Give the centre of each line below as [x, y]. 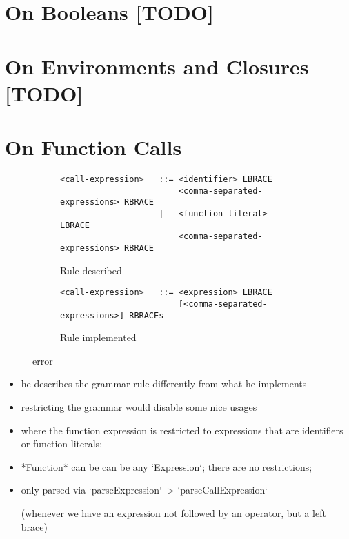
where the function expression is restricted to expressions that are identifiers [182, 430]
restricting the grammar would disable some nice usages [139, 407]
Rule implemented [98, 337]
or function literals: [62, 444]
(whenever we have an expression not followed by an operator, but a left [173, 512]
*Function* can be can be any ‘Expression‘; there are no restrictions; [167, 466]
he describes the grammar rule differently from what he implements [164, 384]
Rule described [91, 270]
